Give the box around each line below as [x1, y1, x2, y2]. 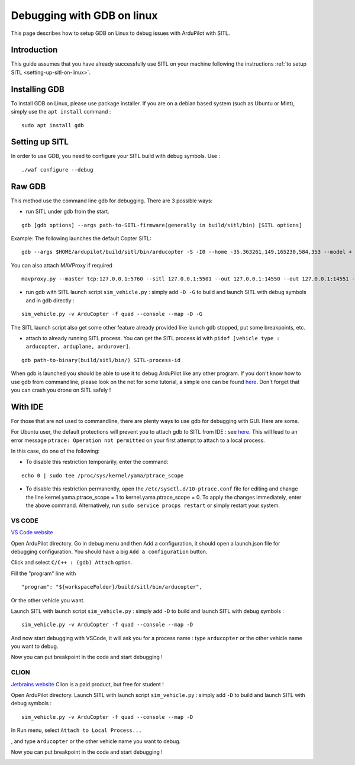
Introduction [11, 45, 58, 55]
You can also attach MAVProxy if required [11, 262, 112, 269]
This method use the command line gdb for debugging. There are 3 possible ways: [11, 197, 213, 204]
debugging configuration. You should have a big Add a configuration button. [11, 548, 208, 555]
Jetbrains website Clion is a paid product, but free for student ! [11, 680, 164, 687]
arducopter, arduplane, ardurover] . [25, 343, 131, 350]
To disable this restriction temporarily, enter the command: [25, 459, 169, 466]
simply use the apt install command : [11, 108, 111, 115]
